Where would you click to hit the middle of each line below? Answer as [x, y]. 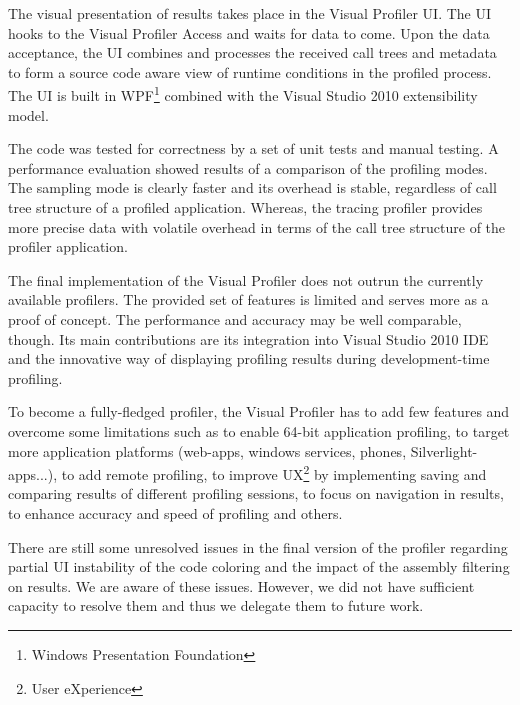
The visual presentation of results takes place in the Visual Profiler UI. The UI [250, 13]
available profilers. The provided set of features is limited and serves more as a [248, 299]
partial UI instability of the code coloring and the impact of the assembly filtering [259, 566]
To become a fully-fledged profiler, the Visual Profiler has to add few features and [259, 411]
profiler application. [68, 246]
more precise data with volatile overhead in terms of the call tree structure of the [257, 226]
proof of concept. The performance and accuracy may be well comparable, [235, 318]
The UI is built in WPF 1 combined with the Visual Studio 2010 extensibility [243, 94]
